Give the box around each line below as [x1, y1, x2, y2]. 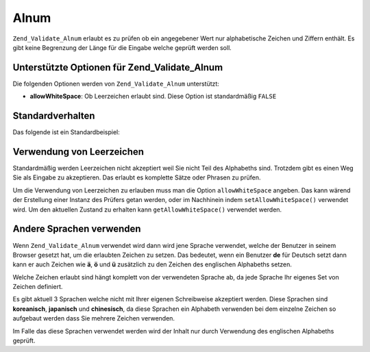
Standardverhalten [12, 110, 95, 122]
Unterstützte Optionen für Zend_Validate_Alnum [12, 62, 223, 73]
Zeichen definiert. [12, 283, 63, 291]
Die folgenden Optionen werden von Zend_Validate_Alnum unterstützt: [12, 79, 219, 88]
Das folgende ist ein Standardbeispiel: [12, 128, 120, 136]
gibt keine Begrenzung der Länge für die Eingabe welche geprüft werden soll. [12, 43, 232, 51]
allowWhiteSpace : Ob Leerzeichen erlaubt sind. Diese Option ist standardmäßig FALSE [29, 92, 277, 101]
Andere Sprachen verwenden [12, 223, 141, 235]
